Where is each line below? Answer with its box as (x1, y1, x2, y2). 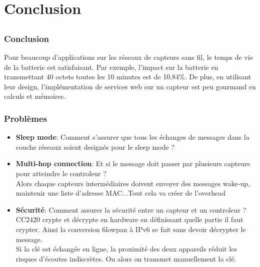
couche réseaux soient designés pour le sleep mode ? (15, 141, 174, 152)
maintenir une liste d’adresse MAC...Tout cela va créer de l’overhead (15, 188, 226, 198)
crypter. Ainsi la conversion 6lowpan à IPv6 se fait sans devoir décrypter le (15, 224, 246, 234)
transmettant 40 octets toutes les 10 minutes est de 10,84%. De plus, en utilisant (4, 71, 251, 82)
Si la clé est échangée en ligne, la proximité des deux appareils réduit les (15, 244, 237, 254)
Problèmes (4, 112, 47, 124)
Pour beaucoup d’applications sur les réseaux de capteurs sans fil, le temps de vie (4, 52, 253, 62)
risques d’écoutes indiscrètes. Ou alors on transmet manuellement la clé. (15, 253, 236, 264)
